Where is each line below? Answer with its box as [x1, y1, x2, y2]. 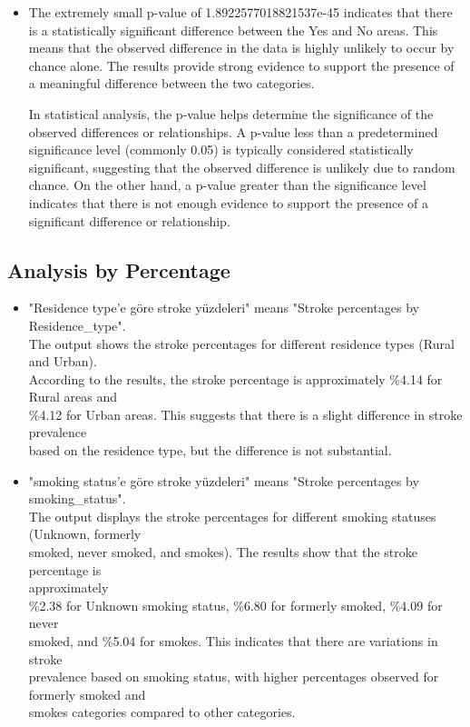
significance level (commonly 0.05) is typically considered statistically [28, 140, 414, 159]
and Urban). [28, 352, 97, 371]
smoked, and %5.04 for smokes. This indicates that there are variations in [28, 632, 438, 651]
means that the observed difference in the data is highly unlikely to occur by [28, 38, 455, 57]
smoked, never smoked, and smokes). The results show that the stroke [28, 543, 417, 562]
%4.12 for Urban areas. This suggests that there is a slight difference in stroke [28, 404, 463, 423]
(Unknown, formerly [28, 524, 142, 543]
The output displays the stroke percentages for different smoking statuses [28, 506, 436, 525]
